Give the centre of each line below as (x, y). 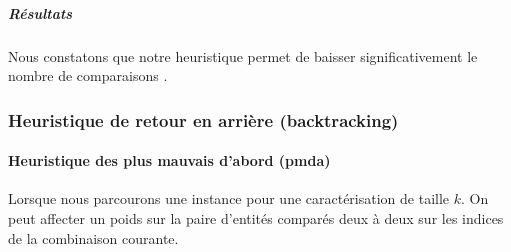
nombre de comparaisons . (88, 75)
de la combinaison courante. (93, 237)
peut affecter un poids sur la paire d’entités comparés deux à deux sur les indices (256, 217)
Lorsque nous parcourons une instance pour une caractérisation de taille (229, 198)
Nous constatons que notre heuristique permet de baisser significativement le (243, 55)
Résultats (40, 12)
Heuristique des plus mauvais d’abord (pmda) (169, 160)
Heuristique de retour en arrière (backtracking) (203, 119)
